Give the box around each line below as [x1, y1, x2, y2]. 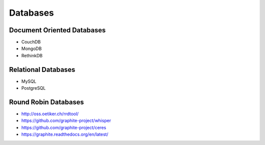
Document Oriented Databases [9, 26, 106, 34]
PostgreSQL [21, 85, 46, 91]
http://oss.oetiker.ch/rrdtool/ [21, 111, 79, 117]
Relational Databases [9, 65, 76, 73]
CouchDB [21, 39, 41, 45]
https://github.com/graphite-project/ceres [21, 124, 106, 130]
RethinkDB [21, 52, 43, 58]
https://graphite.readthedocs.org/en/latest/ [21, 131, 108, 137]
